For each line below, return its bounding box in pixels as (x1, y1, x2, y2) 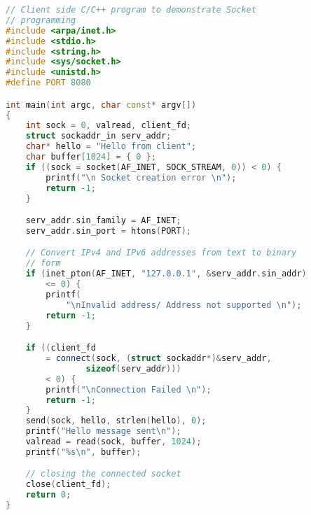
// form (25, 258, 61, 269)
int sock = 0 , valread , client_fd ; (25, 120, 191, 131)
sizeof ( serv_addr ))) (85, 363, 181, 374)
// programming (6, 15, 76, 25)
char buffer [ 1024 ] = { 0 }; (25, 152, 156, 162)
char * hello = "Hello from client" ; (25, 141, 197, 152)
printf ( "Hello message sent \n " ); (25, 426, 181, 437)
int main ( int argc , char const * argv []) (6, 99, 197, 110)
